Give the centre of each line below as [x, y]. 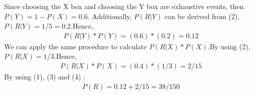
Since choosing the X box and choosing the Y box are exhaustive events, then [124, 6]
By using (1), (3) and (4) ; [45, 77]
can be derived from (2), [202, 16]
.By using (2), [229, 46]
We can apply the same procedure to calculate [76, 46]
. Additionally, [110, 16]
